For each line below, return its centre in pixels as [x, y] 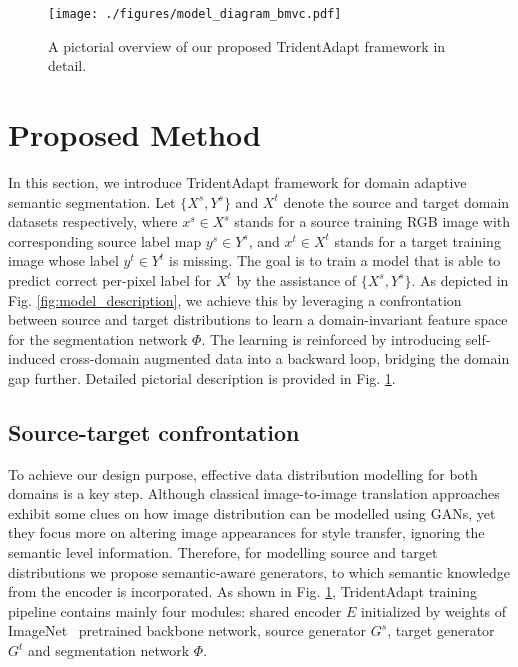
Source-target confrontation [154, 431]
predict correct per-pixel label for [110, 279]
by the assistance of [296, 279]
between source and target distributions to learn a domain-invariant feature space [258, 319]
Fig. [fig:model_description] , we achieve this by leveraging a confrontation [235, 299]
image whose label [63, 260]
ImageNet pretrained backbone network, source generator [187, 630]
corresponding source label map [105, 240]
